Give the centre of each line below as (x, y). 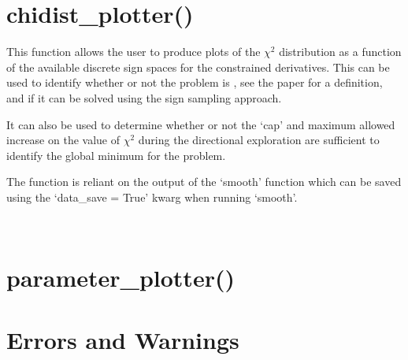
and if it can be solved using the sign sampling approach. (144, 97)
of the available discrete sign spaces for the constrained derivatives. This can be (198, 67)
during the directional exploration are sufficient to (259, 140)
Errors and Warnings (123, 339)
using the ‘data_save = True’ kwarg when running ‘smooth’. (152, 197)
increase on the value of (63, 140)
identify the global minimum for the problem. (116, 155)
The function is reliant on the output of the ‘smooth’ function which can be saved (204, 182)
